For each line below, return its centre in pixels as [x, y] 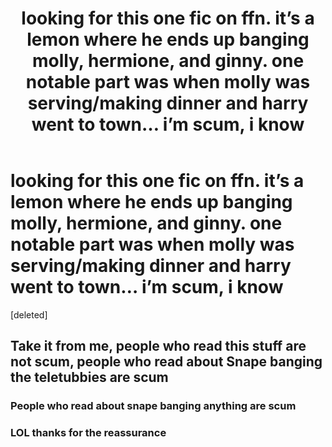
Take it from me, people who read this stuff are [158, 346]
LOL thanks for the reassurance [88, 433]
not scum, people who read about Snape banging [166, 362]
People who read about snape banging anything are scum [153, 406]
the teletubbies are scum [89, 377]
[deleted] [29, 314]
